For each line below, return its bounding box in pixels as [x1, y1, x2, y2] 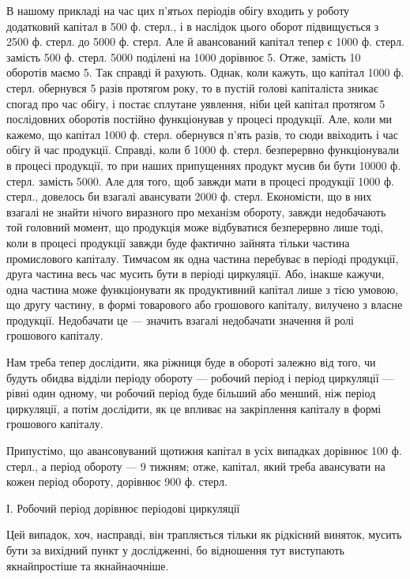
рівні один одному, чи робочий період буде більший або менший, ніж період [6, 385, 376, 401]
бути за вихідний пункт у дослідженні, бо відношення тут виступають [6, 542, 344, 558]
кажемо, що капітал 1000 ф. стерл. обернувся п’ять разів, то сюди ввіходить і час [6, 126, 398, 142]
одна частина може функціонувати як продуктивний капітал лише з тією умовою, [6, 280, 399, 297]
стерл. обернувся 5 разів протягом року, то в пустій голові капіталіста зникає [6, 79, 378, 96]
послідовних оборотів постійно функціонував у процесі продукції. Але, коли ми [6, 111, 393, 127]
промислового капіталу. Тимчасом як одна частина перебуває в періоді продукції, [6, 250, 399, 266]
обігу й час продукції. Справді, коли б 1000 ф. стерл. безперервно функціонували [6, 141, 400, 158]
